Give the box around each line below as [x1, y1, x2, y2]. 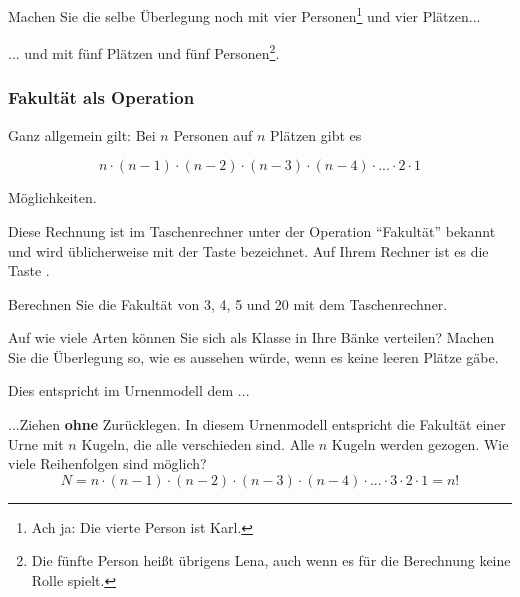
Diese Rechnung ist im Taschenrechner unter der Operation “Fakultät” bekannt [8, 220, 496, 241]
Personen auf [173, 124, 253, 145]
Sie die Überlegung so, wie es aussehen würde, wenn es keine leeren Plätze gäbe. [8, 346, 499, 367]
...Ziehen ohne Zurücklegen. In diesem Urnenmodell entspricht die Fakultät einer [8, 414, 506, 435]
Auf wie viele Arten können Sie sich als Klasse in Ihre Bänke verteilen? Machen [8, 327, 495, 348]
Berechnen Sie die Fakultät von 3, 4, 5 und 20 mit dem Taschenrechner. [8, 293, 448, 314]
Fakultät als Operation [8, 85, 195, 110]
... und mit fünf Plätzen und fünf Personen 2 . [8, 40, 280, 63]
